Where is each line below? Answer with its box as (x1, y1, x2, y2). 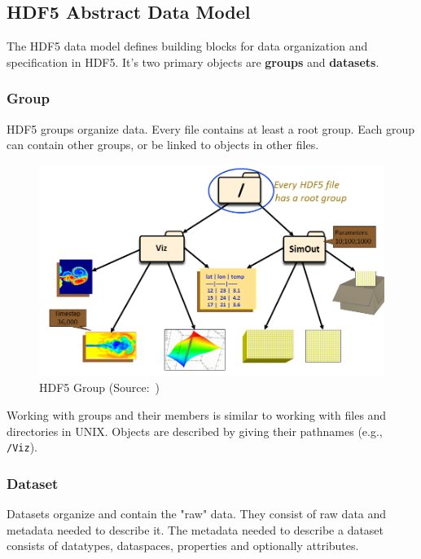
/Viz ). (7, 438, 37, 456)
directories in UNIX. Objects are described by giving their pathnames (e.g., (7, 422, 383, 439)
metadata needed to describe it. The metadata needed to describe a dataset (7, 521, 384, 538)
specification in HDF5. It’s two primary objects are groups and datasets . (7, 53, 379, 70)
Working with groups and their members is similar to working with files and (7, 407, 387, 424)
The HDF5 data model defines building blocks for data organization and (7, 37, 368, 55)
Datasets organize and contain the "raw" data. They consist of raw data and (7, 505, 387, 522)
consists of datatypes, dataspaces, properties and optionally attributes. (7, 537, 359, 554)
